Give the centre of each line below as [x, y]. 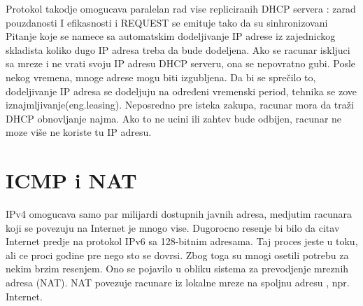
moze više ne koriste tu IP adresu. [79, 132]
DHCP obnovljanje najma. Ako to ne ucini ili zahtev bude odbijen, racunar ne [174, 118]
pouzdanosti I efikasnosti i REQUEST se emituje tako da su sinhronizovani [167, 22]
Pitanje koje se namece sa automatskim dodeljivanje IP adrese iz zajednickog [171, 36]
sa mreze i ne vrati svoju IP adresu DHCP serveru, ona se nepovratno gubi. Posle [181, 63]
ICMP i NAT [71, 180]
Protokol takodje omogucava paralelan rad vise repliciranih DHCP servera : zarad [181, 8]
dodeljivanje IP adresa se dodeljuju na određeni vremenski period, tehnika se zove [181, 91]
